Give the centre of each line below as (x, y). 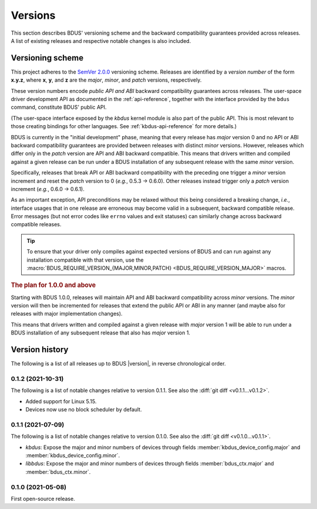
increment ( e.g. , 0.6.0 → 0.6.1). (48, 189)
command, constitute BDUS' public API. (59, 107)
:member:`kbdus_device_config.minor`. (73, 456)
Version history (40, 350)
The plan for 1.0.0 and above (53, 285)
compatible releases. (36, 225)
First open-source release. (43, 498)
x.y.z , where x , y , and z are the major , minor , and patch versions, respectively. (106, 80)
